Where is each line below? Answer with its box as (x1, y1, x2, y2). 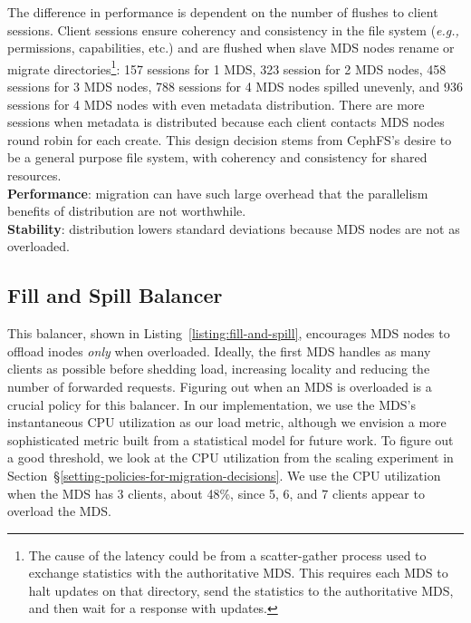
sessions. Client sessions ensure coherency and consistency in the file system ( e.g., (7, 20, 459, 39)
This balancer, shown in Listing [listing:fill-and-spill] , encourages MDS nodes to (7, 324, 450, 343)
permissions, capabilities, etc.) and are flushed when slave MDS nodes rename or (7, 38, 455, 57)
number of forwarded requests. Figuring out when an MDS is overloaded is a (7, 376, 432, 395)
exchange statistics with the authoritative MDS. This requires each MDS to (28, 563, 448, 582)
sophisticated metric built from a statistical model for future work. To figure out (7, 430, 454, 449)
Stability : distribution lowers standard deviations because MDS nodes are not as (7, 219, 460, 238)
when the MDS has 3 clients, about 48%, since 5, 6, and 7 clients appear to (7, 483, 425, 502)
